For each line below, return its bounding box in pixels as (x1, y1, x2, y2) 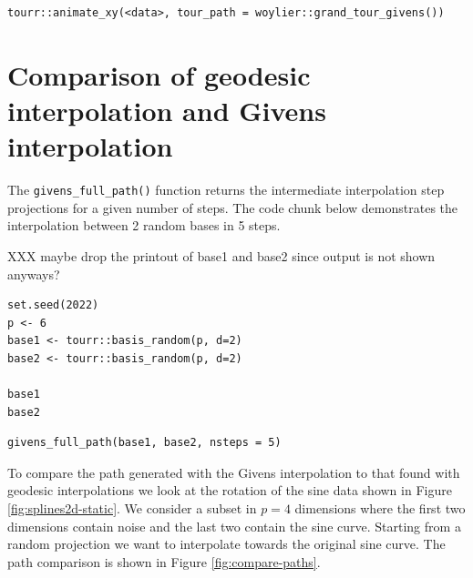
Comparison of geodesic (7, 56, 311, 93)
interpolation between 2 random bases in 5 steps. (7, 216, 281, 235)
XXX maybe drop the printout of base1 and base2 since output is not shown (7, 246, 436, 265)
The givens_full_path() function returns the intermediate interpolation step (7, 180, 445, 199)
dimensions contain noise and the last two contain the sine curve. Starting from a (7, 516, 461, 535)
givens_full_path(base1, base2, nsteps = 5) (7, 436, 282, 450)
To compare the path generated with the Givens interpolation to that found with (7, 462, 460, 482)
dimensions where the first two (294, 499, 466, 518)
